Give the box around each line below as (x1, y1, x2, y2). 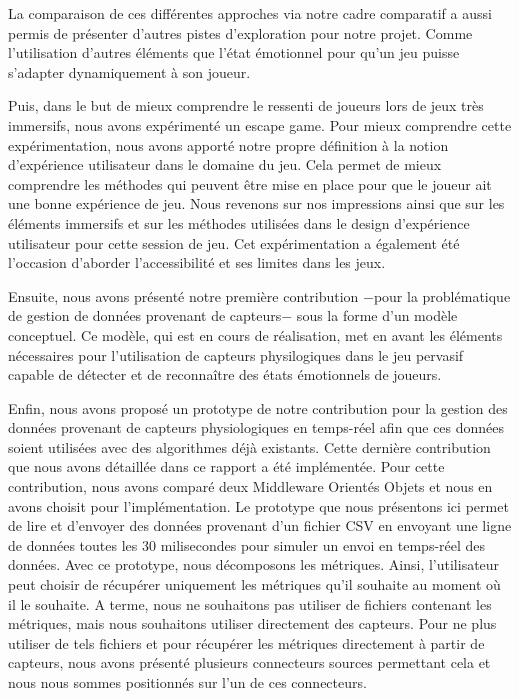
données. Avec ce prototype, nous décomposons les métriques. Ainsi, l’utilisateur (8, 554, 500, 575)
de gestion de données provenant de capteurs (8, 305, 282, 326)
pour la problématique (373, 285, 511, 306)
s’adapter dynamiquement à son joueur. (8, 61, 251, 82)
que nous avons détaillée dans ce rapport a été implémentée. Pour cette (8, 456, 445, 477)
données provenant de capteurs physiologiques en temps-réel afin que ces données (8, 417, 505, 438)
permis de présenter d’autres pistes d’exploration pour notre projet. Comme (8, 22, 473, 43)
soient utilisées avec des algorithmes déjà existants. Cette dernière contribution (8, 436, 491, 457)
